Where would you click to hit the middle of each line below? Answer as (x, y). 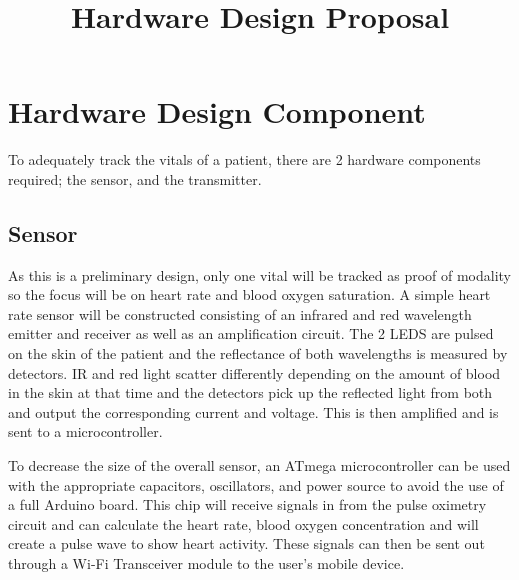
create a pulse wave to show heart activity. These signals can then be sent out (246, 543)
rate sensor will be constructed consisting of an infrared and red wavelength (240, 313)
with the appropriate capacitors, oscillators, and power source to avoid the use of (256, 484)
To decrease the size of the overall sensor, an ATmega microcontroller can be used (259, 465)
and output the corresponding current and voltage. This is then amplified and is (253, 411)
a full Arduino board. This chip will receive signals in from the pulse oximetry (247, 504)
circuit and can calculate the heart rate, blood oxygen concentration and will (243, 523)
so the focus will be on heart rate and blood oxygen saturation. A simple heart (249, 294)
